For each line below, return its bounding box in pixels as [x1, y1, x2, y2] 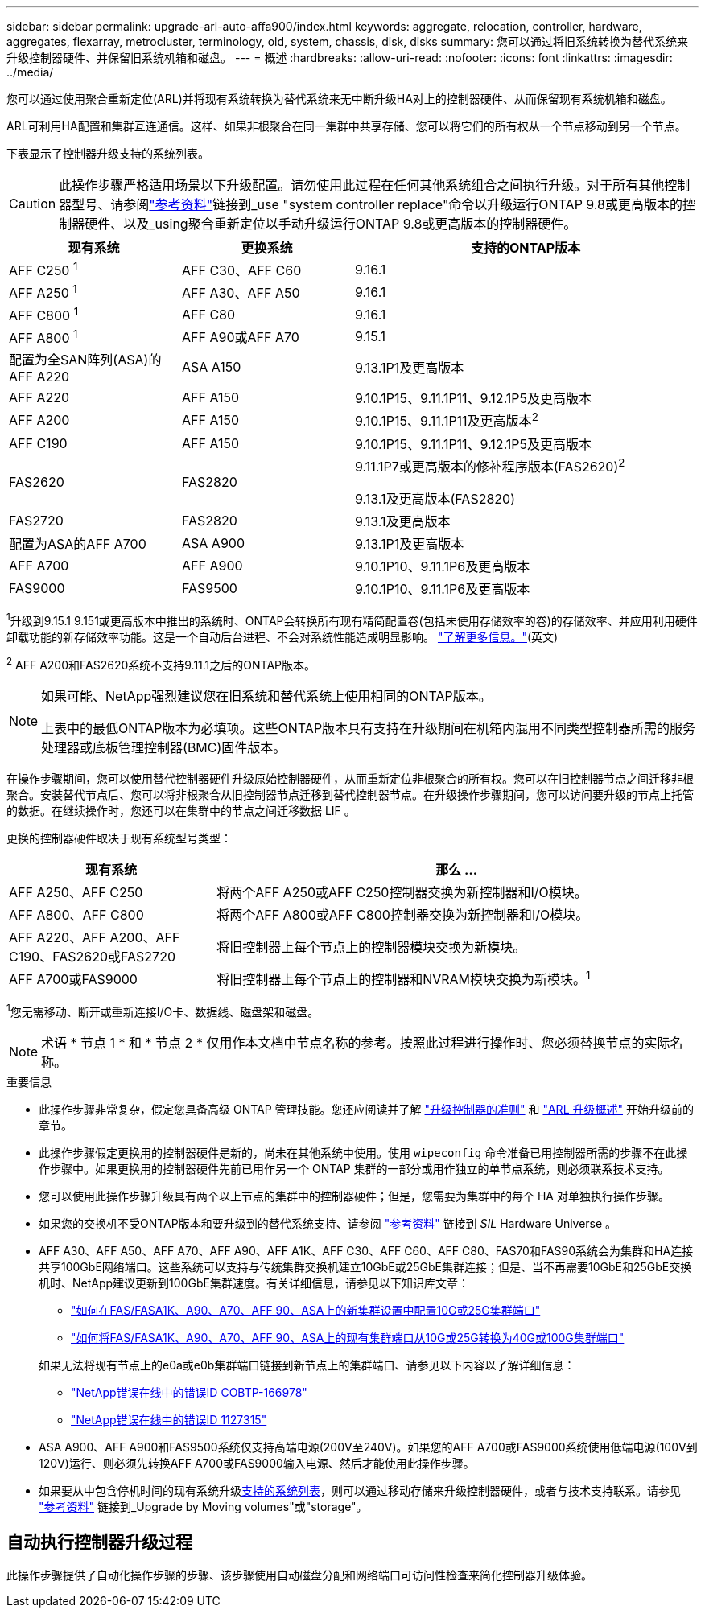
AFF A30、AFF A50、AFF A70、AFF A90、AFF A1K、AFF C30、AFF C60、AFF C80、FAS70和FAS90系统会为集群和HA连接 [39, 1244, 694, 1258]
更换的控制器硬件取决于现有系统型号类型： [6, 831, 232, 846]
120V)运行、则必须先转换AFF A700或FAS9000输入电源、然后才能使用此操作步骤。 [39, 1456, 475, 1471]
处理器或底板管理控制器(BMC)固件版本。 [41, 739, 287, 756]
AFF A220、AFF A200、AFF [9, 929, 180, 946]
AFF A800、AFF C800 [9, 907, 144, 924]
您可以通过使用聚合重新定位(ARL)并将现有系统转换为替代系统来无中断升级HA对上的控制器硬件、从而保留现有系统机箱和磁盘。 [6, 92, 672, 105]
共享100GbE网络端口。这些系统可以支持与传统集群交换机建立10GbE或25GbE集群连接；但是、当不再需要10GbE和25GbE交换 [39, 1260, 692, 1274]
